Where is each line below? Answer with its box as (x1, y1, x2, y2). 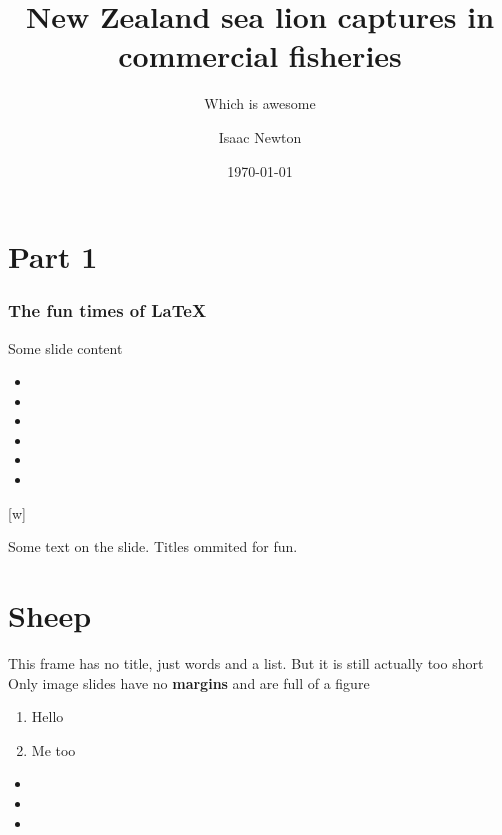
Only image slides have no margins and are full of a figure (8, 672, 370, 693)
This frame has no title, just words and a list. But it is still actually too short (8, 652, 484, 673)
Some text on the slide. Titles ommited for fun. (8, 536, 298, 557)
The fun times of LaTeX (8, 298, 207, 323)
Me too (31, 739, 76, 760)
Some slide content (8, 337, 123, 358)
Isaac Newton (218, 126, 302, 147)
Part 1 (8, 236, 98, 277)
